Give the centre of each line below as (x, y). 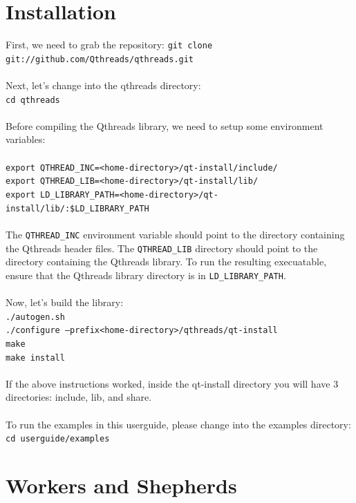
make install (35, 358)
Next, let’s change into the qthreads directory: (103, 85)
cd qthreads (33, 100)
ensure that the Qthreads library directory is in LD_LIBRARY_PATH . (146, 275)
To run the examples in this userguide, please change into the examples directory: (178, 424)
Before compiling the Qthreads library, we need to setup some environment (165, 125)
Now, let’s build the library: (65, 302)
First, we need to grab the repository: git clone (109, 45)
